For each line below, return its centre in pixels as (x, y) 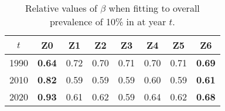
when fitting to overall (154, 8)
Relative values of (61, 8)
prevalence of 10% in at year (108, 21)
